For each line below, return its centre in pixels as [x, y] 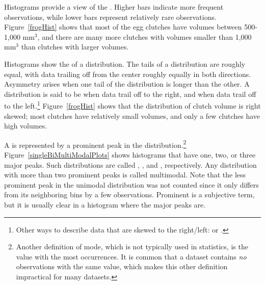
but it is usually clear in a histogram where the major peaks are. [105, 204]
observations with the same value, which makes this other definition [122, 266]
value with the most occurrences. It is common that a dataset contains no [131, 256]
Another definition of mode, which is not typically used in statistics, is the [132, 247]
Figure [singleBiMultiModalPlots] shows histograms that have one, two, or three [130, 155]
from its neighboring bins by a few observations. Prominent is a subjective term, [129, 195]
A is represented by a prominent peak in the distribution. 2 [95, 144]
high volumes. [26, 126]
